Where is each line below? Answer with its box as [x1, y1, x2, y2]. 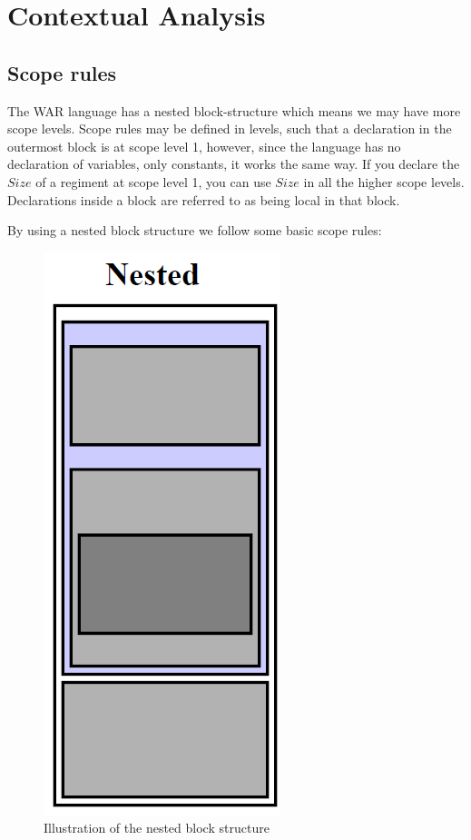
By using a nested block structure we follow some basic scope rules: [7, 221, 382, 240]
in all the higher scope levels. [303, 172, 465, 191]
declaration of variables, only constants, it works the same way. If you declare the [7, 154, 460, 173]
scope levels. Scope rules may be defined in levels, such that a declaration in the [7, 119, 452, 138]
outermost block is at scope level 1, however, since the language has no [7, 136, 401, 155]
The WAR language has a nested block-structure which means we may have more [7, 101, 461, 120]
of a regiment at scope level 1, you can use [35, 172, 271, 191]
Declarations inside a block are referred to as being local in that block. [7, 190, 400, 209]
